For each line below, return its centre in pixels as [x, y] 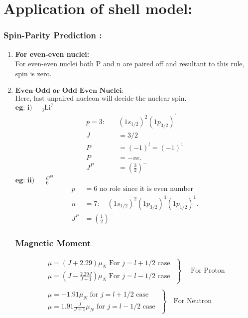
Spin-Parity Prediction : [53, 35]
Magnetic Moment [53, 242]
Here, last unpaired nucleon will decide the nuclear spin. [101, 98]
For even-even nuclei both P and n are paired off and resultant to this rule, [130, 64]
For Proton [208, 270]
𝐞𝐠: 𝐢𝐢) [25, 180]
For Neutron [193, 301]
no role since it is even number [146, 189]
